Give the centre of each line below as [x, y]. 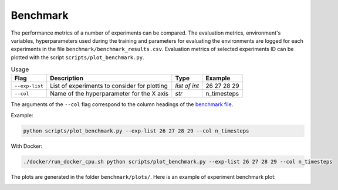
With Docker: [27, 146]
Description [67, 78]
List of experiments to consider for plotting [109, 86]
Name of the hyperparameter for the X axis [109, 94]
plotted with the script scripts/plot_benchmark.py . [77, 57]
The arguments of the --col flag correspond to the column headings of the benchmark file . [122, 104]
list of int [187, 86]
